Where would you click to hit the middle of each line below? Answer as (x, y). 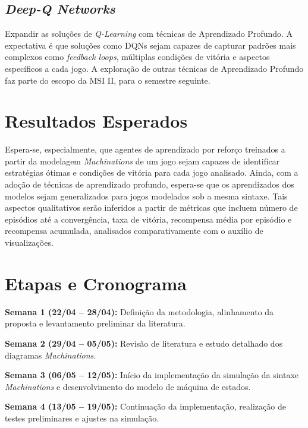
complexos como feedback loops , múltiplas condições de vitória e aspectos (137, 57)
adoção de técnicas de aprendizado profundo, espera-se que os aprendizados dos (150, 184)
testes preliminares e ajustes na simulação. (82, 418)
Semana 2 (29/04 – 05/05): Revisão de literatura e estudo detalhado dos (144, 343)
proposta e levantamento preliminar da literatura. (95, 323)
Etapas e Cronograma (96, 283)
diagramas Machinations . (51, 355)
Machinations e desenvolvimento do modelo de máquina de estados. (128, 386)
